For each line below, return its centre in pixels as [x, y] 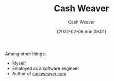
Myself [19, 63]
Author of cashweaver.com [39, 73]
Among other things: [25, 54]
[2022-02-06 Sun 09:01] [81, 31]
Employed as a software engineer [45, 68]
